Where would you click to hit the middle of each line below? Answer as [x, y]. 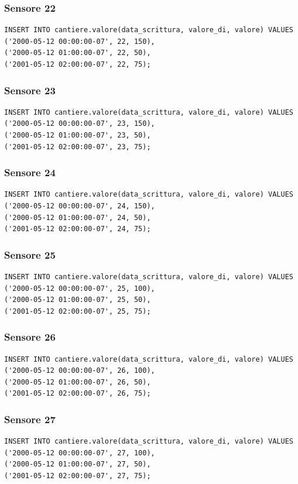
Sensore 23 [30, 90]
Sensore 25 [30, 254]
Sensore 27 [30, 419]
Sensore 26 [30, 337]
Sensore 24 [30, 172]
